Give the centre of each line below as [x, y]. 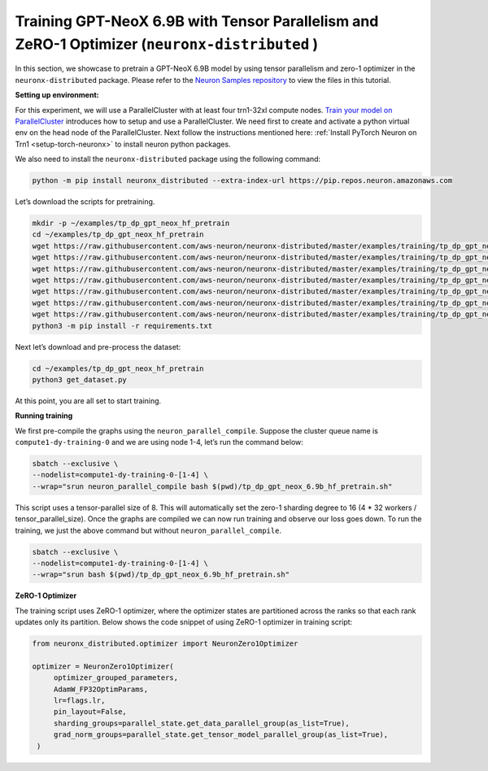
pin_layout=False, [90, 712]
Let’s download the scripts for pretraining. [85, 202]
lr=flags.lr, [79, 701]
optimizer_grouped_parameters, [116, 678]
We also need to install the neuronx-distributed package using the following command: [168, 159]
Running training [44, 416]
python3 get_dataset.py [80, 379]
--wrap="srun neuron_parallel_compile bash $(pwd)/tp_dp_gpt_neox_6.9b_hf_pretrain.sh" [212, 486]
